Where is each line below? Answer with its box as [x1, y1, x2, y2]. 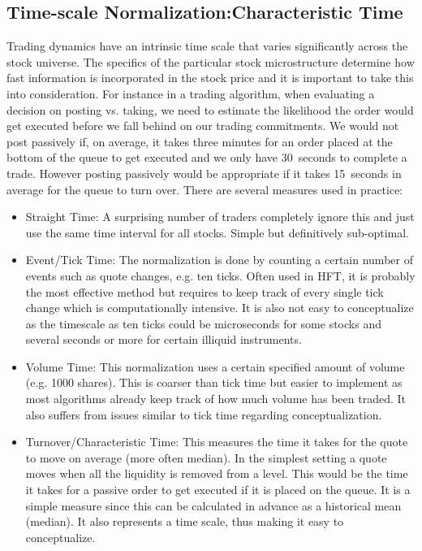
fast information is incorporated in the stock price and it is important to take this [6, 69, 414, 86]
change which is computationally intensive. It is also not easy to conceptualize [25, 299, 414, 316]
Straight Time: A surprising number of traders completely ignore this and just [25, 208, 415, 225]
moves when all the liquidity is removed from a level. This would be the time [25, 465, 408, 482]
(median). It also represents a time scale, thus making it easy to [25, 513, 344, 530]
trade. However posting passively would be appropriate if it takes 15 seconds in [6, 164, 402, 181]
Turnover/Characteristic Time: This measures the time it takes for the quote [25, 433, 408, 450]
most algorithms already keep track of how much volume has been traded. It [25, 390, 406, 407]
